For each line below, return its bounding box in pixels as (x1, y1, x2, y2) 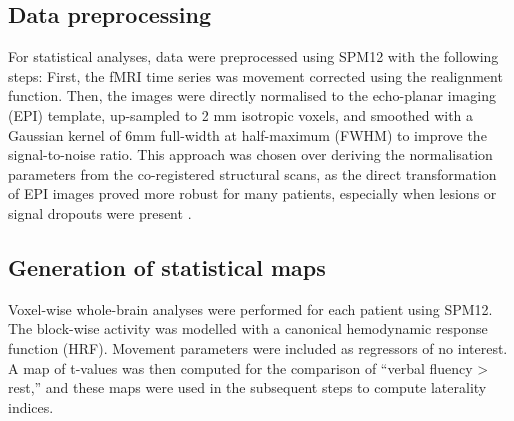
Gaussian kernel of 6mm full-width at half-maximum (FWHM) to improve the (8, 124, 487, 145)
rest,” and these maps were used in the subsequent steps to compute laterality (8, 377, 487, 398)
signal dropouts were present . (8, 202, 192, 223)
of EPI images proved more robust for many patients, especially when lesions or (8, 183, 497, 204)
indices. (8, 396, 54, 417)
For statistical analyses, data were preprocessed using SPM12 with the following (8, 46, 499, 67)
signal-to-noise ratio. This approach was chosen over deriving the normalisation (8, 144, 493, 165)
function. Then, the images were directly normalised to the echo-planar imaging (8, 85, 496, 106)
